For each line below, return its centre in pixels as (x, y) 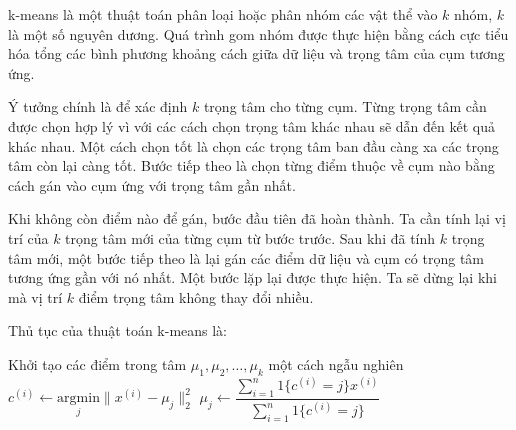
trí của (28, 237)
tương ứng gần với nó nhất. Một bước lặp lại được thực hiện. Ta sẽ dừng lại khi (252, 277)
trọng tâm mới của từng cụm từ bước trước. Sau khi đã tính (250, 237)
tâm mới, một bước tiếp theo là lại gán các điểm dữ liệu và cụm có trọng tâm (246, 257)
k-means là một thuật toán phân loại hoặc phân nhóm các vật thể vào (223, 14)
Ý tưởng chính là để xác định (98, 106)
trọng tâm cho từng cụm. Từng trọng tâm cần (345, 106)
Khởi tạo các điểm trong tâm (97, 363)
